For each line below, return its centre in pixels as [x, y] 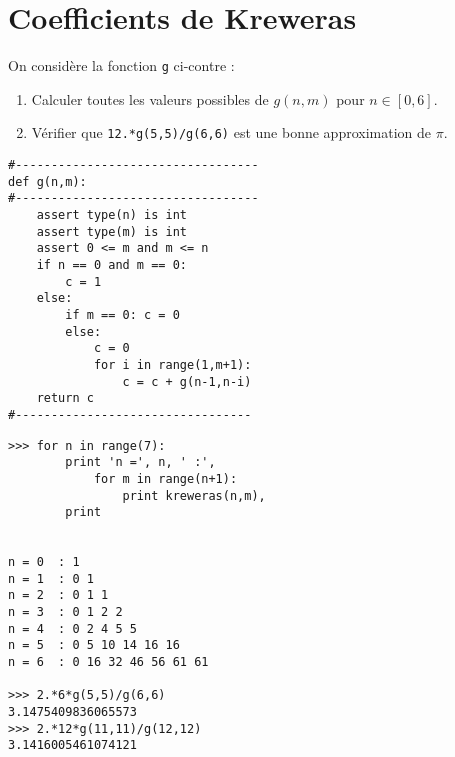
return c [65, 398]
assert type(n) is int [111, 215]
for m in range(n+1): [165, 478]
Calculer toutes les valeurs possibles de [150, 98]
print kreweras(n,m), [194, 495]
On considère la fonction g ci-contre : [121, 65]
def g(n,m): [47, 181]
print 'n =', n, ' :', [140, 462]
